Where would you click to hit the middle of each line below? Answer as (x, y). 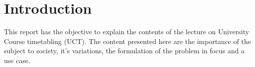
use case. (17, 60)
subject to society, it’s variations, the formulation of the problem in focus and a (124, 51)
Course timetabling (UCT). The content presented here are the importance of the (127, 41)
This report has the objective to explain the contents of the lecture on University (127, 32)
